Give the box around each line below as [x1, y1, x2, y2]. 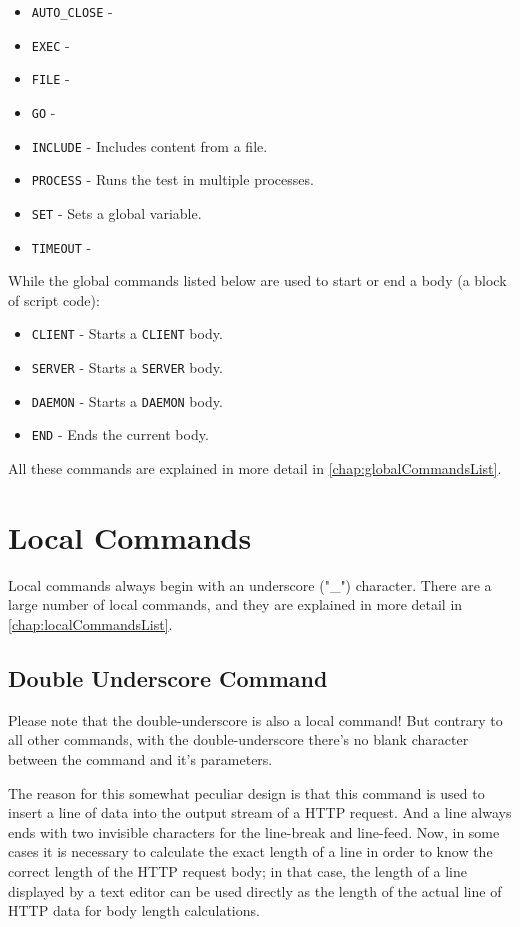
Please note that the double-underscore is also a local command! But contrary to [8, 709, 503, 730]
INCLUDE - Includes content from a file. [31, 135, 268, 156]
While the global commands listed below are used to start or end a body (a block [8, 270, 507, 291]
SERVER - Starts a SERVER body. [31, 357, 223, 378]
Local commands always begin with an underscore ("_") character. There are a [8, 574, 492, 595]
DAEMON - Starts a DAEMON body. [31, 390, 223, 411]
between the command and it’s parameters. [8, 748, 273, 769]
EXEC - [31, 34, 70, 55]
